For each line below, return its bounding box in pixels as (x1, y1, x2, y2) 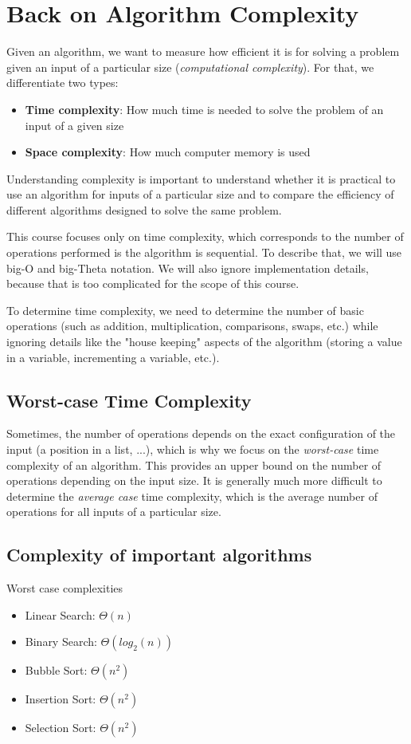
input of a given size (25, 116, 124, 133)
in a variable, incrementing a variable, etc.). (6, 348, 220, 365)
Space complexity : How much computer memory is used (25, 144, 311, 160)
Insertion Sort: (25, 691, 96, 707)
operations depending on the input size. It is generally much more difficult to (6, 472, 382, 489)
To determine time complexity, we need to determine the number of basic (6, 301, 364, 318)
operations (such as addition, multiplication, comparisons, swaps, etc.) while (6, 317, 378, 334)
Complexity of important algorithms (6, 542, 312, 567)
